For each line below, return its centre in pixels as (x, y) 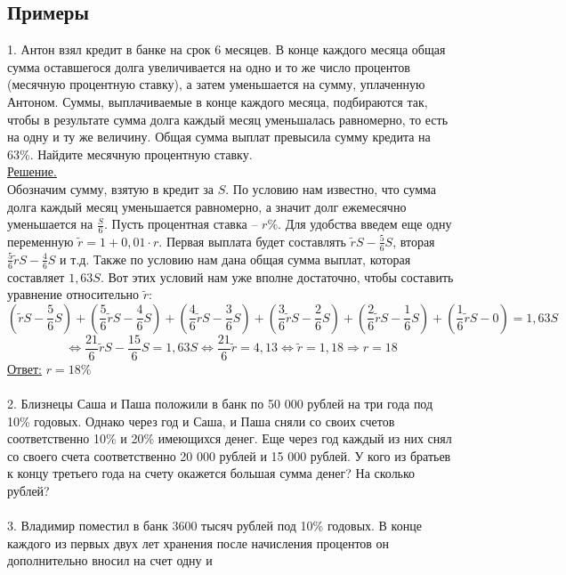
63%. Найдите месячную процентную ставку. (130, 154)
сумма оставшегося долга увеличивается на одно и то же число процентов (209, 66)
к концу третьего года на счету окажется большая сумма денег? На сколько (211, 473)
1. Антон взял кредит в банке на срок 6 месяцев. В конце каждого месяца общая (226, 49)
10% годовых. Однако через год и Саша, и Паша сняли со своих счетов (201, 421)
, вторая (414, 241)
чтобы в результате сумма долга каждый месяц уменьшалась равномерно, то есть (228, 119)
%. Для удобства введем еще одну (360, 224)
